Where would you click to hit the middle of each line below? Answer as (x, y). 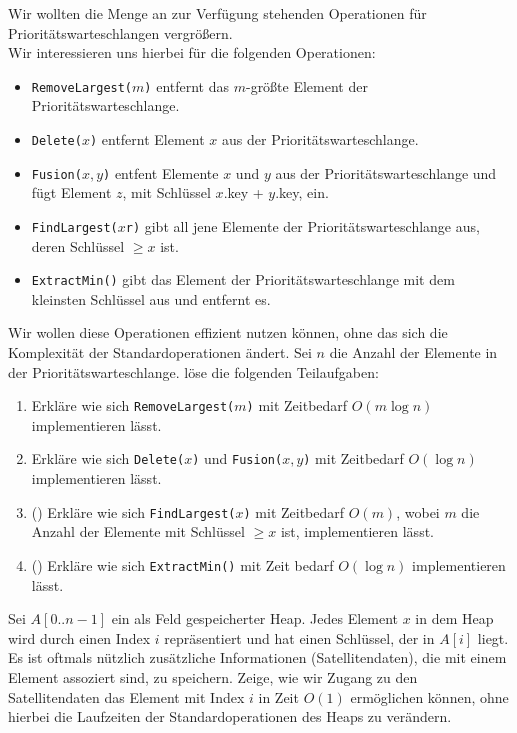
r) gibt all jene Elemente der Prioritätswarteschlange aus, (302, 225)
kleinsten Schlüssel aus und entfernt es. (151, 298)
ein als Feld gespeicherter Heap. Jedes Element (255, 618)
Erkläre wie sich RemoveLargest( (133, 405)
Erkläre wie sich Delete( (108, 458)
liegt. (493, 637)
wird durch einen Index (79, 637)
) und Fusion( (237, 458)
